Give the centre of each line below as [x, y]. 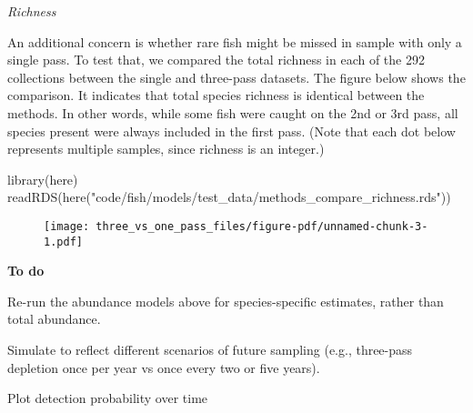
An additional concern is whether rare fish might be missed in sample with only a [235, 41]
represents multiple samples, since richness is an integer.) [166, 149]
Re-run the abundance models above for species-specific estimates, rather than [226, 301]
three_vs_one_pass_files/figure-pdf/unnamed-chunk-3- [262, 226]
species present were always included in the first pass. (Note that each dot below [231, 131]
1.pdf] [63, 242]
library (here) [43, 179]
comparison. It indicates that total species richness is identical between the [216, 95]
